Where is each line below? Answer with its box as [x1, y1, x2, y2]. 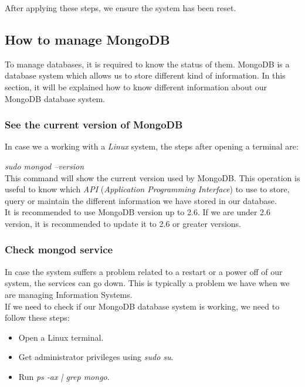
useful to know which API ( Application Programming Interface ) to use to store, [5, 183, 290, 195]
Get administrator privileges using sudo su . [18, 351, 174, 363]
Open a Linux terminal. [18, 331, 104, 343]
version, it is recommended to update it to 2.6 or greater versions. [5, 217, 242, 229]
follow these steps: [5, 311, 70, 324]
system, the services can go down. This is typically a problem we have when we [5, 277, 290, 289]
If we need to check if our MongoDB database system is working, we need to [5, 300, 280, 312]
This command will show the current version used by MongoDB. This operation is [5, 171, 300, 184]
